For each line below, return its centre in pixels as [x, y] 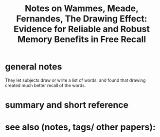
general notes [34, 67]
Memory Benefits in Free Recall [82, 40]
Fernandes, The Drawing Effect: [82, 19]
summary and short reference [67, 105]
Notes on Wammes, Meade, [82, 9]
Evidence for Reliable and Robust [82, 29]
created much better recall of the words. [45, 85]
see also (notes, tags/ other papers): [80, 127]
